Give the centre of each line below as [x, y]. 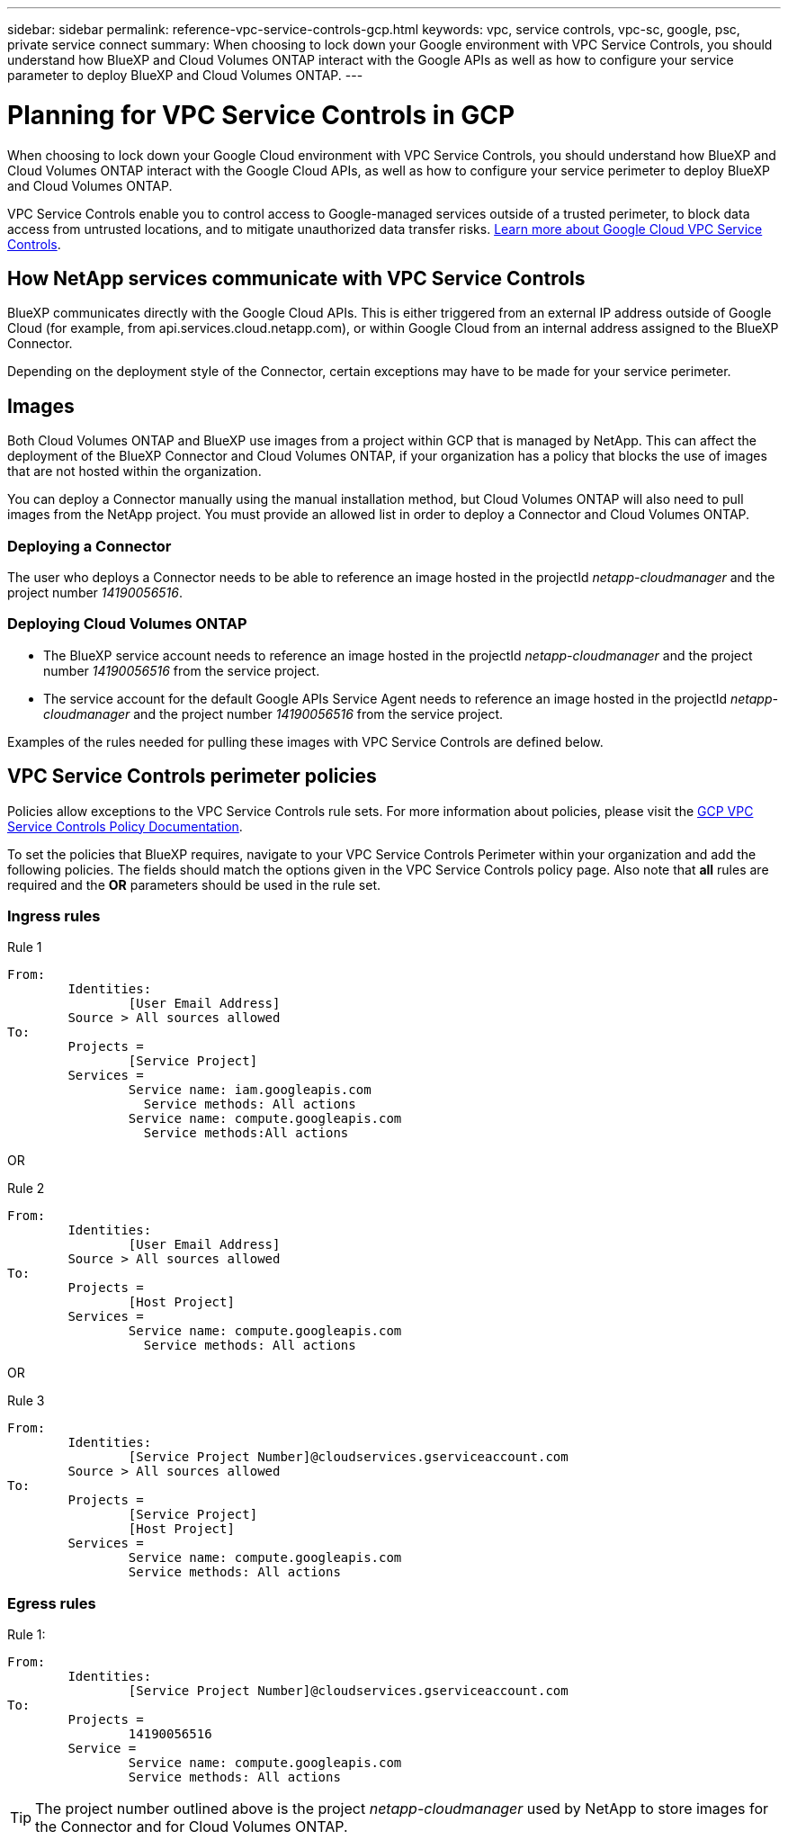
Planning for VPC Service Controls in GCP [261, 115]
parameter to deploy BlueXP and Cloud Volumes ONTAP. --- [185, 75]
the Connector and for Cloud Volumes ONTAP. [192, 1827]
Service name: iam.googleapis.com [250, 1090]
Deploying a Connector [90, 546]
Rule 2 [26, 1189]
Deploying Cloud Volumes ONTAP [127, 624]
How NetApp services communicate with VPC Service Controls [296, 278]
